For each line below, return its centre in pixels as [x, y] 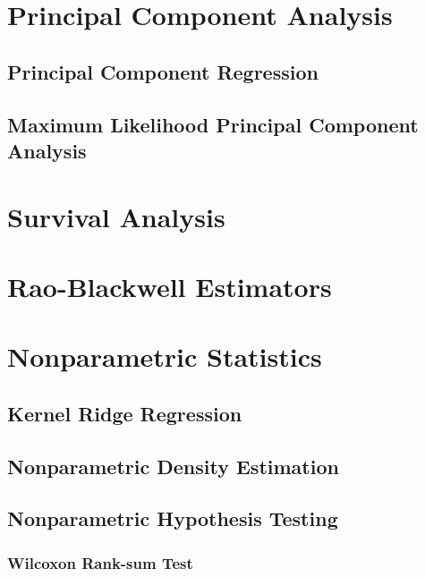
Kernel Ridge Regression [125, 413]
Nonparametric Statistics [165, 356]
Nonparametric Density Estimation [173, 466]
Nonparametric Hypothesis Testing [173, 518]
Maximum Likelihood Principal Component [213, 124]
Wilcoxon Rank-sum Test [100, 562]
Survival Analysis [116, 216]
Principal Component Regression [163, 71]
